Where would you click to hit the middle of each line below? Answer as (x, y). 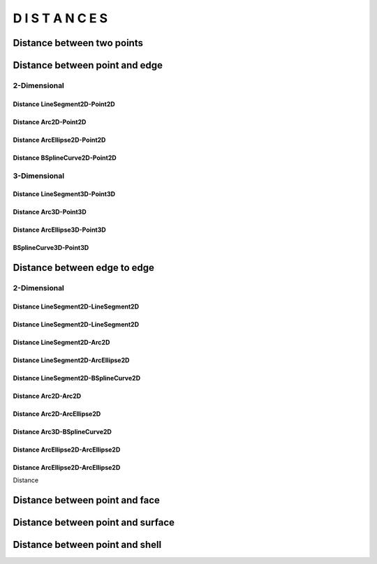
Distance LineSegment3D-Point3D (64, 194)
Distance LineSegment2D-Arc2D (61, 342)
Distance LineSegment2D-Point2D (64, 104)
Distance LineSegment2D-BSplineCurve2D (77, 378)
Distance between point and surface (94, 522)
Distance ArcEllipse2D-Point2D (59, 140)
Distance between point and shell (87, 545)
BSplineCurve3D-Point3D (51, 248)
